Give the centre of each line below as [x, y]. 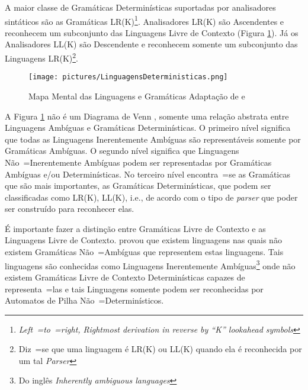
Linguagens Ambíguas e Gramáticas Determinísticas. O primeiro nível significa [148, 128]
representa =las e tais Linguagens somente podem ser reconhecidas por [134, 289]
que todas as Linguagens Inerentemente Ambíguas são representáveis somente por [153, 139]
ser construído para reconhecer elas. [70, 209]
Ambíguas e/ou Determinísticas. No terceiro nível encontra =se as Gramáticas [147, 174]
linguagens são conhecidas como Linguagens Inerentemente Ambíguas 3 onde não [150, 265]
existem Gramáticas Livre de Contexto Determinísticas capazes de [125, 277]
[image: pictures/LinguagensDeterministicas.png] [128, 77]
